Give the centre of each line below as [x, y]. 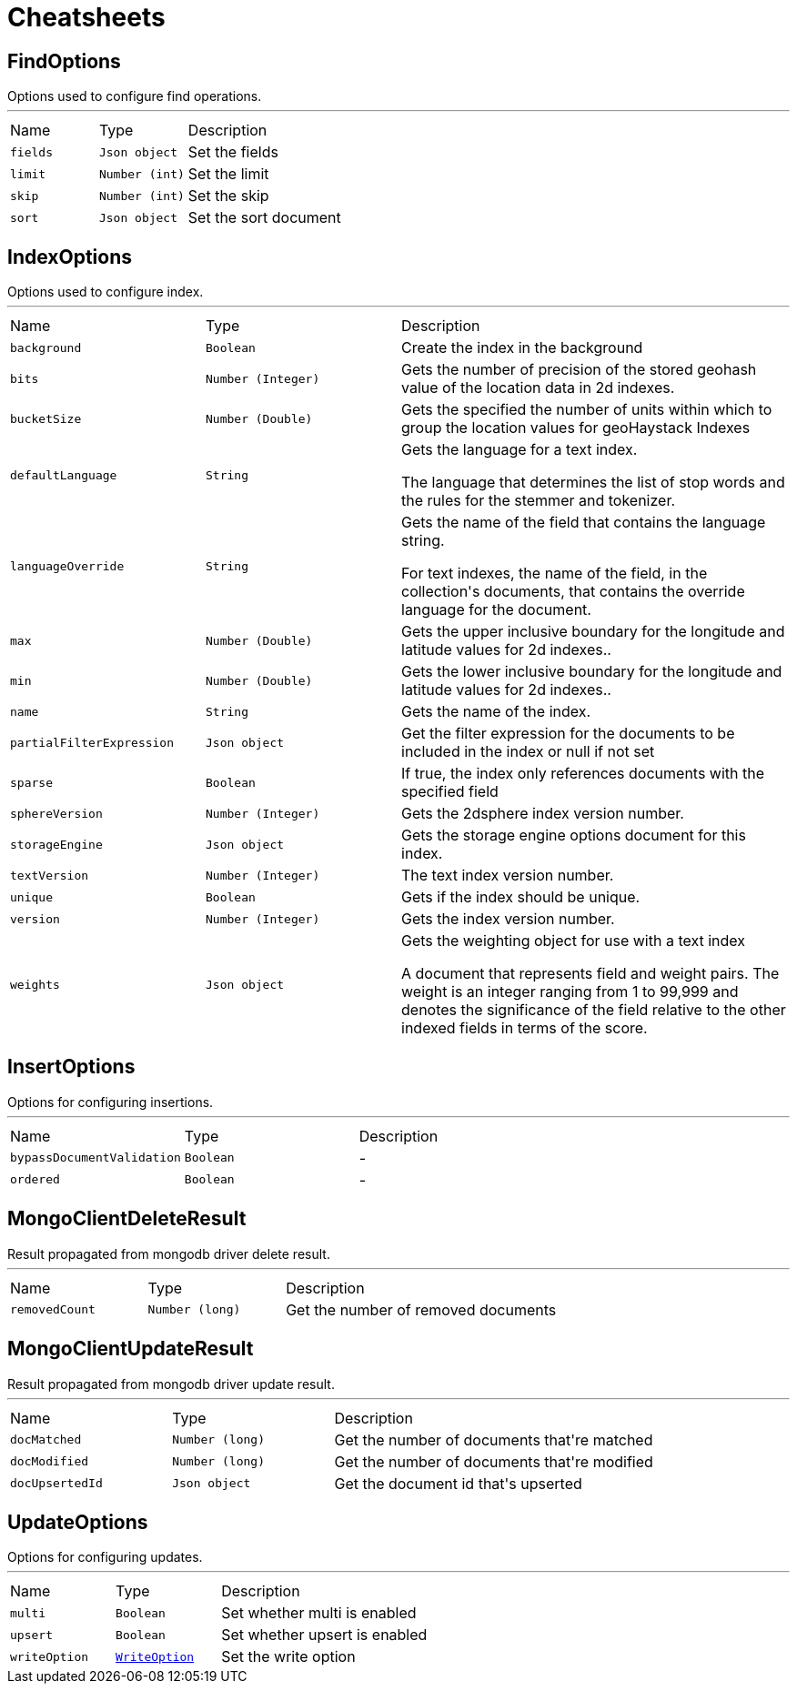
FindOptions [64, 61]
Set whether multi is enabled [319, 1613]
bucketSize [46, 418]
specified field [450, 792]
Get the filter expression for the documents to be [568, 734]
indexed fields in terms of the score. [525, 1028]
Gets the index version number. [508, 919]
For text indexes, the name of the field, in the [555, 574]
